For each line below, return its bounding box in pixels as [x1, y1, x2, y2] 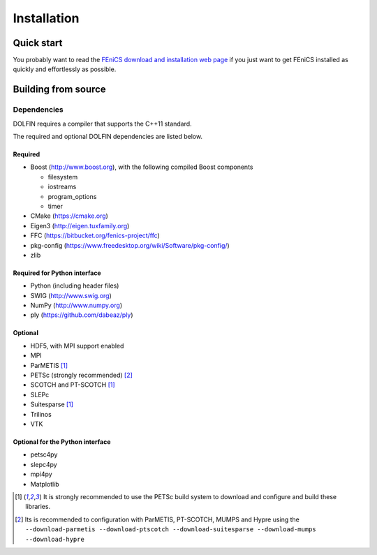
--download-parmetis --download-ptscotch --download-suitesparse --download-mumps [25, 526, 317, 533]
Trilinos [30, 410, 52, 418]
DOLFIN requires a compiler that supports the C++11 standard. [13, 119, 192, 128]
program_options [47, 192, 97, 200]
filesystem [47, 172, 78, 181]
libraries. [25, 503, 51, 511]
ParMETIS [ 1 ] [30, 361, 68, 369]
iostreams [47, 182, 77, 191]
